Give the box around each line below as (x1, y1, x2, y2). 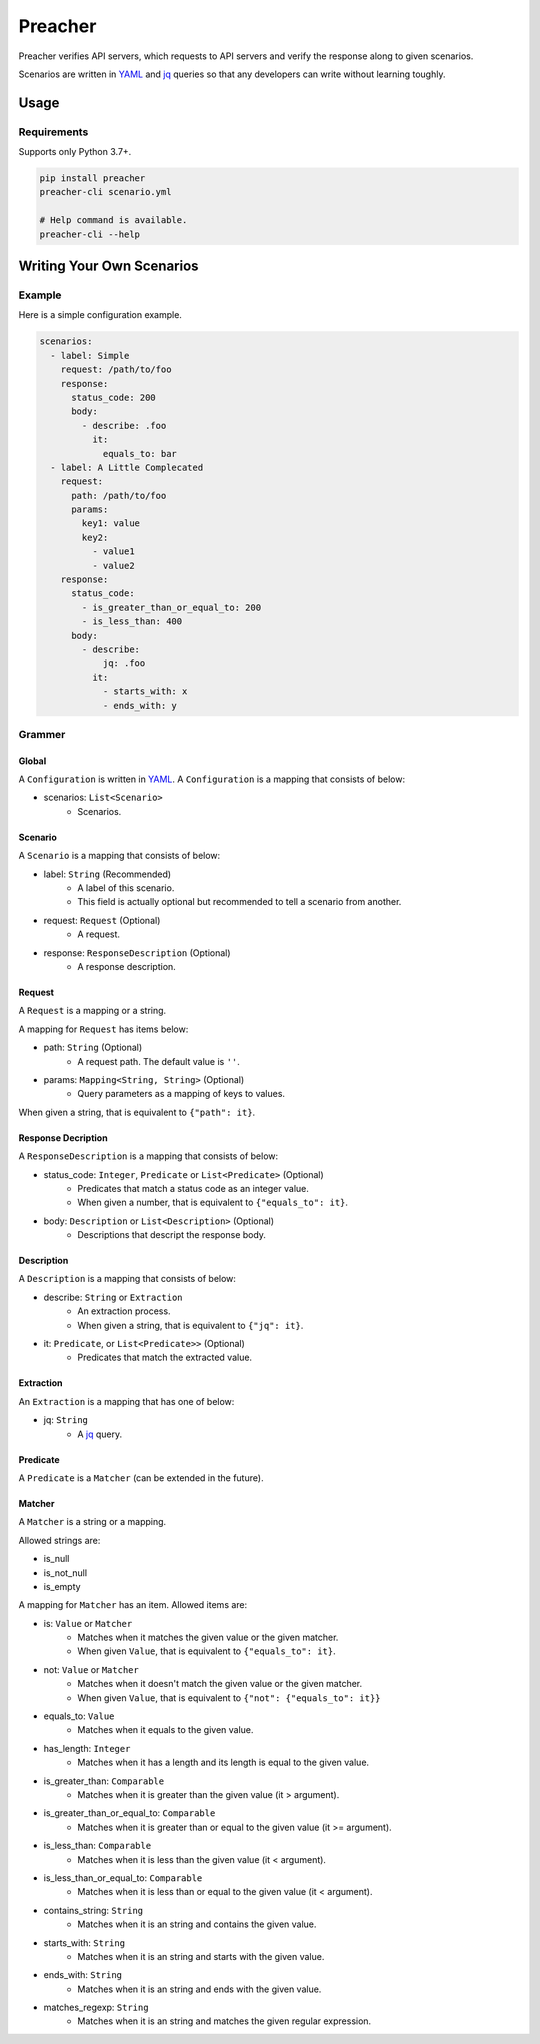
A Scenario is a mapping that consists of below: (18, 850, 221, 862)
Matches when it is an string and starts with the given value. (77, 1950, 325, 1962)
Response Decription (18, 1131, 109, 1144)
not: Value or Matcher (43, 1663, 139, 1675)
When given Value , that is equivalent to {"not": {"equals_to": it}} (77, 1691, 381, 1704)
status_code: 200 (71, 391, 157, 403)
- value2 (91, 560, 135, 571)
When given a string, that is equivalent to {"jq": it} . (77, 1319, 304, 1331)
